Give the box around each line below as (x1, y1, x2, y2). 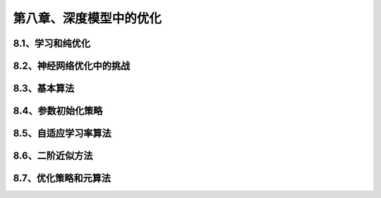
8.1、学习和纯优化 (13, 37, 91, 49)
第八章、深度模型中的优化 (13, 11, 162, 26)
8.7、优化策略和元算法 (13, 173, 111, 185)
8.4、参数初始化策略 (13, 105, 103, 117)
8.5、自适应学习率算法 (13, 128, 112, 140)
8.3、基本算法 (13, 82, 75, 94)
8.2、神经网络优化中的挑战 (13, 60, 131, 72)
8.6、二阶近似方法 (13, 150, 93, 162)
